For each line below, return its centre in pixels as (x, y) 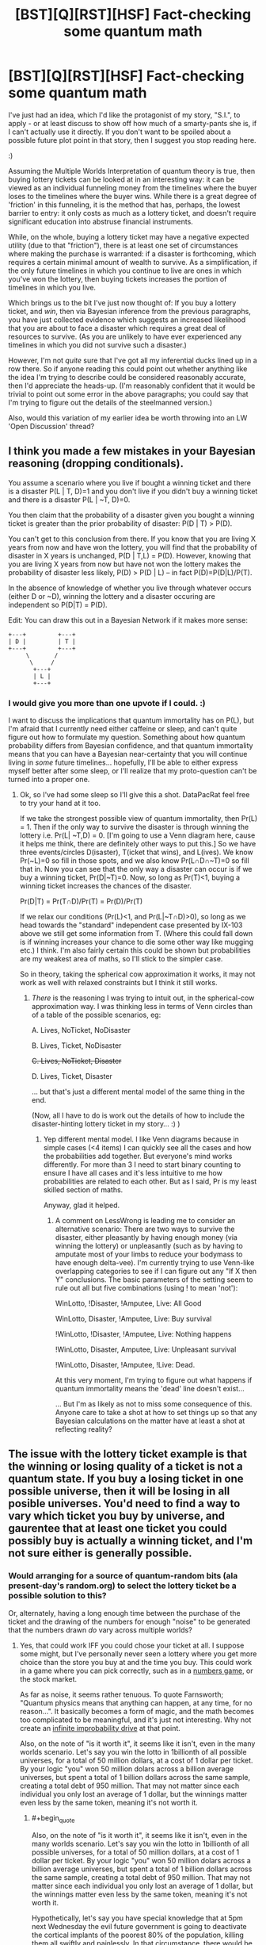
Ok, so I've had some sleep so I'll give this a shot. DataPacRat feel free (135, 795)
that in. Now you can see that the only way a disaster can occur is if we (136, 869)
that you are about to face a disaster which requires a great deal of (117, 328)
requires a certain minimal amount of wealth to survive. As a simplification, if (133, 262)
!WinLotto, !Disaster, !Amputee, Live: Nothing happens (143, 1334)
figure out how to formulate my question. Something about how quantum (127, 737)
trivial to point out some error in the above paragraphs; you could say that (128, 393)
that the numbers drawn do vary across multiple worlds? (100, 1630)
